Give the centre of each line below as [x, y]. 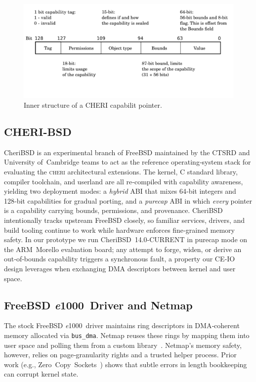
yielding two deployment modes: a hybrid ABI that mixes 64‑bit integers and [120, 191]
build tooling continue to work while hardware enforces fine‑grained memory [119, 230]
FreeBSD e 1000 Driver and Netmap [98, 305]
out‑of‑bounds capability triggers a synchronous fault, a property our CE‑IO [120, 259]
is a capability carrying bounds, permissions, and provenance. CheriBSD [113, 210]
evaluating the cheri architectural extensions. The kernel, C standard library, [121, 172]
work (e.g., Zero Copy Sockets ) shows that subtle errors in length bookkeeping [126, 364]
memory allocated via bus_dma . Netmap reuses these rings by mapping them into [127, 335]
